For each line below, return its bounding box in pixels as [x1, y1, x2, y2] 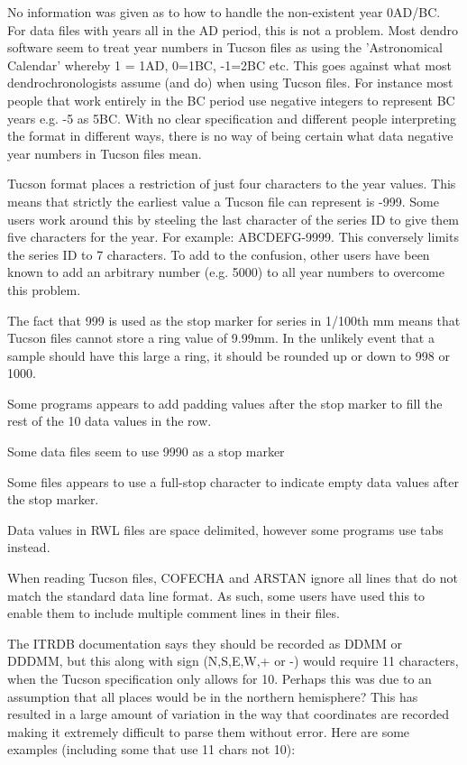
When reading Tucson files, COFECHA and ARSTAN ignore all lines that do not [7, 568, 458, 587]
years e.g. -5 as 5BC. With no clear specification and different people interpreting [7, 108, 456, 127]
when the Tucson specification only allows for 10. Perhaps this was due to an [7, 669, 432, 687]
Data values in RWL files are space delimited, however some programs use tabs [7, 520, 444, 539]
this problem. [7, 280, 81, 299]
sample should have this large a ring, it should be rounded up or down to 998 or [7, 346, 450, 364]
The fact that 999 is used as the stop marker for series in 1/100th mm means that [7, 310, 461, 329]
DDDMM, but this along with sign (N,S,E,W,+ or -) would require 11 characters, [7, 651, 459, 670]
